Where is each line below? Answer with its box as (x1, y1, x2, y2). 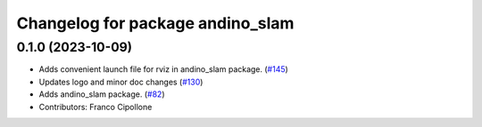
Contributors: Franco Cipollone (38, 101, 153, 112)
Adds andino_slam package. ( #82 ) (38, 89, 165, 99)
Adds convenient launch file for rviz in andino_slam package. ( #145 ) (38, 64, 289, 75)
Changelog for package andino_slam (16, 13, 295, 33)
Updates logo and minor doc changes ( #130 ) (38, 76, 204, 87)
